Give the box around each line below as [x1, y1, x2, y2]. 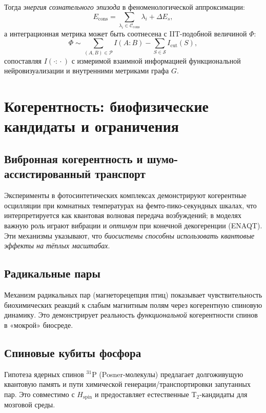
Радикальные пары [4, 265, 100, 281]
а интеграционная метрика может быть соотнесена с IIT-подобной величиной [4, 28, 247, 38]
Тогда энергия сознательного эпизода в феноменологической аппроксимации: [4, 2, 245, 12]
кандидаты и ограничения [4, 115, 179, 136]
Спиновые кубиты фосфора [4, 344, 141, 360]
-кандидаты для [199, 388, 248, 399]
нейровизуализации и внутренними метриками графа [4, 65, 169, 76]
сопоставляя [4, 55, 42, 66]
